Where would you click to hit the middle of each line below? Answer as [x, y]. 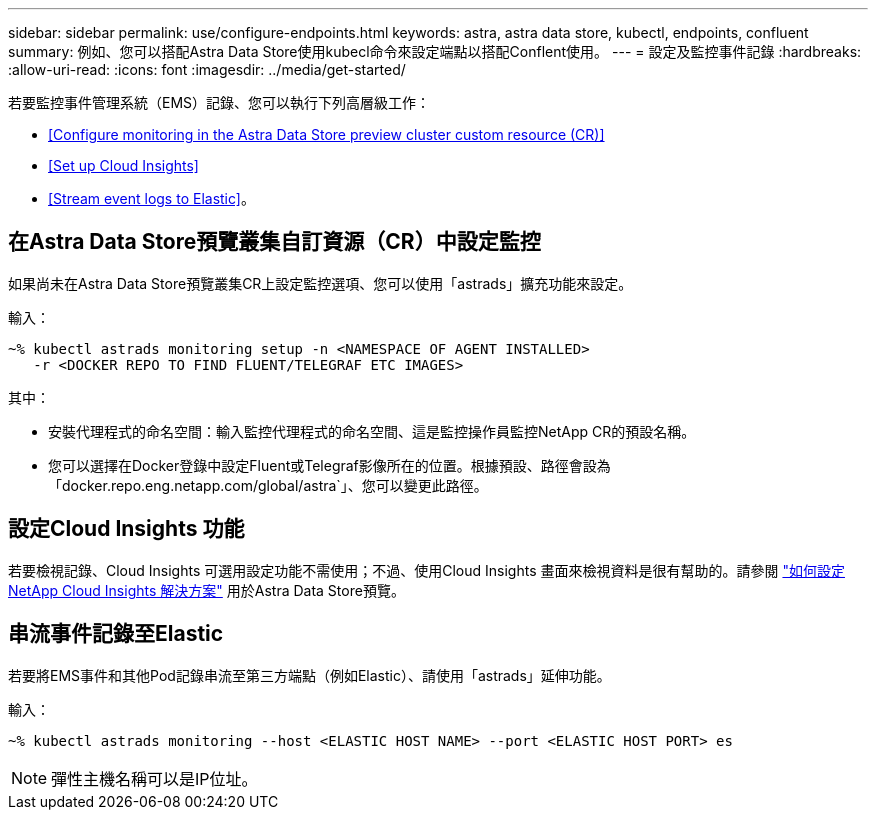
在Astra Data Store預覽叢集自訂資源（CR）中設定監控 [274, 242]
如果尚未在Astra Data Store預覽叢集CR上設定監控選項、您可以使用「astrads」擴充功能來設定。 [320, 283]
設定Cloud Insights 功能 [126, 529]
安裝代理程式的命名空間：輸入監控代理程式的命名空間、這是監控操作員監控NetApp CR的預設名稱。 [372, 431]
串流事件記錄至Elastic [116, 634]
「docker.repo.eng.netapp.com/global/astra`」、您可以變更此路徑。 [268, 485]
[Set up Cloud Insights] [123, 165]
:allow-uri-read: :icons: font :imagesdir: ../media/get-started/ [207, 69]
